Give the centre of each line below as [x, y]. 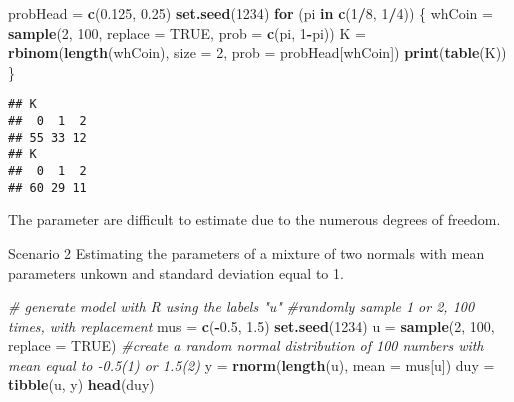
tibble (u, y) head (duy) [81, 384]
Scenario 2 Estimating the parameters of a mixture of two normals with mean [246, 252]
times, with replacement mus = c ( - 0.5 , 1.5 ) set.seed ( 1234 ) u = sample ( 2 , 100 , [251, 325]
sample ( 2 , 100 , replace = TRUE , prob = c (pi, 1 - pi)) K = [187, 32]
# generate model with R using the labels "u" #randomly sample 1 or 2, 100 [241, 306]
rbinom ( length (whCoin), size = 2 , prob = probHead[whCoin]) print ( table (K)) [257, 52]
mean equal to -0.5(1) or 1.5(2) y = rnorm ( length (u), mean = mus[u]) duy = [251, 364]
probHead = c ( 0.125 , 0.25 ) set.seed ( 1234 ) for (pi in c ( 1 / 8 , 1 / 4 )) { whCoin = [250, 13]
